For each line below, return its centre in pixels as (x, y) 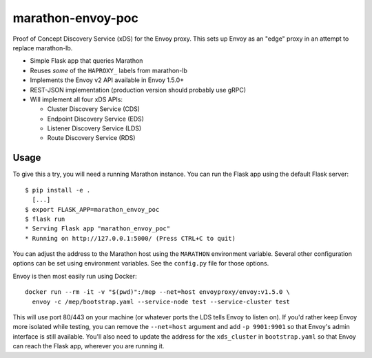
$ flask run (45, 219)
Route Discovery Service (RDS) (91, 138)
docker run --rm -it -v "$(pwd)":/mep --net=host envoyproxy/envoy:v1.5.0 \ (158, 292)
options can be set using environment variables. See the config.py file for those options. (141, 263)
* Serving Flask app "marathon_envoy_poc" (98, 229)
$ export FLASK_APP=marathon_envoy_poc (92, 209)
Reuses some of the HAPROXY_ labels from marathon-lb (108, 70)
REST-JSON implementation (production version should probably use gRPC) (138, 90)
